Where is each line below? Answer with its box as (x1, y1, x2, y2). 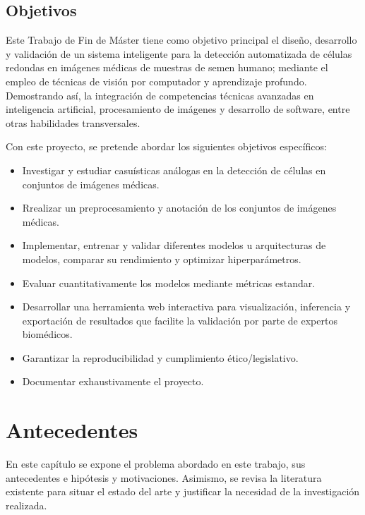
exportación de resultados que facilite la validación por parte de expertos (22, 313, 337, 327)
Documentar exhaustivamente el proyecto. (22, 374, 204, 389)
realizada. (6, 497, 47, 512)
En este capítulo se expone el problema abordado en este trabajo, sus (6, 456, 306, 471)
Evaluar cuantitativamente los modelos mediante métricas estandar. (22, 275, 316, 290)
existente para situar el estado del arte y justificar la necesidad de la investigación (6, 484, 360, 499)
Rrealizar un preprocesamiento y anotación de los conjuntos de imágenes (22, 200, 337, 215)
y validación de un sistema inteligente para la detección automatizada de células (6, 46, 352, 61)
